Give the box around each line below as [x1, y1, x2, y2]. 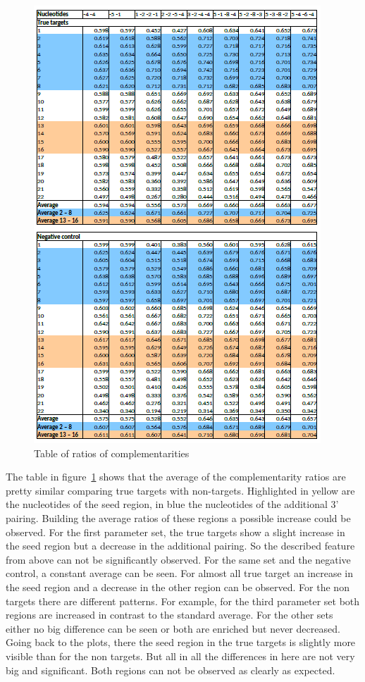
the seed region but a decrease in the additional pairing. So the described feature [6, 538, 355, 553]
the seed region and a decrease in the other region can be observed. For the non [6, 579, 349, 594]
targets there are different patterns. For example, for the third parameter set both [6, 593, 360, 608]
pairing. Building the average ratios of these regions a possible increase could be [6, 510, 351, 525]
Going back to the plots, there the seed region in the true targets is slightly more [6, 635, 356, 650]
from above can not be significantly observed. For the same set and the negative [6, 552, 351, 566]
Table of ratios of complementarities [34, 445, 190, 460]
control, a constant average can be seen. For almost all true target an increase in [6, 566, 354, 581]
